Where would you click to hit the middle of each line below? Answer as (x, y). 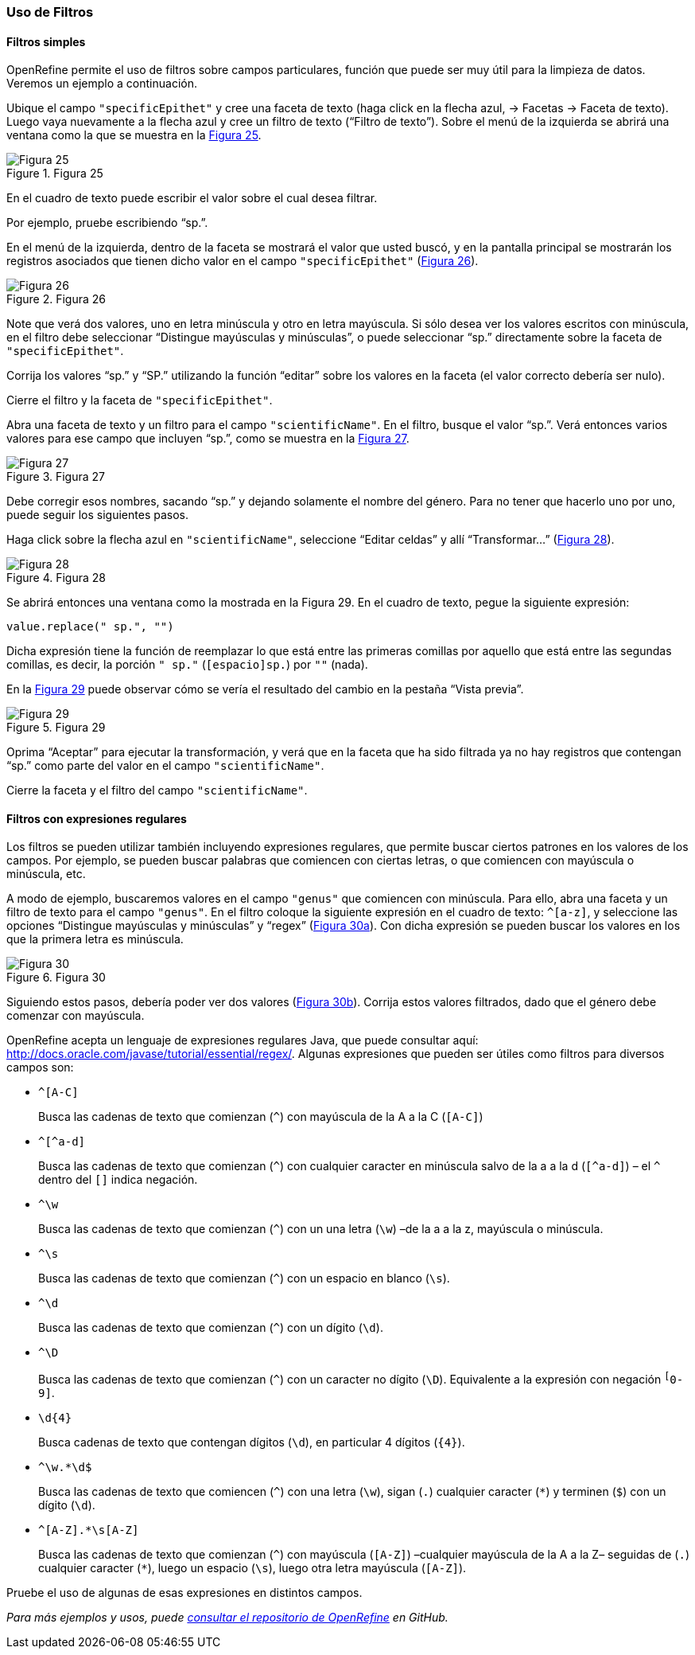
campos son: (40, 1068)
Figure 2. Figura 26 (56, 299)
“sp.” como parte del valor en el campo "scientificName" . (165, 766)
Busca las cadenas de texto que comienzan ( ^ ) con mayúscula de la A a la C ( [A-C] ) (261, 1117)
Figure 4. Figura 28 (56, 578)
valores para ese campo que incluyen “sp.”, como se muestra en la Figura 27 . (208, 439)
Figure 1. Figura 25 (55, 174)
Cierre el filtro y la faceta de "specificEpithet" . (140, 400)
